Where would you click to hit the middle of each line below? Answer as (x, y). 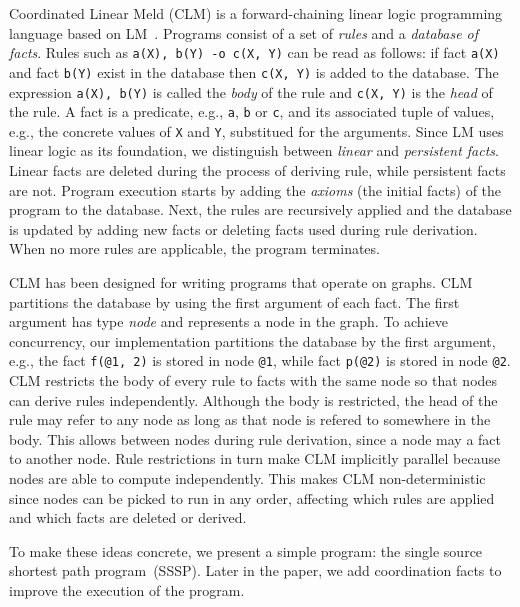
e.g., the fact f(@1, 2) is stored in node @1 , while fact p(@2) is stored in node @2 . (260, 360)
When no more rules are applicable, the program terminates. (194, 248)
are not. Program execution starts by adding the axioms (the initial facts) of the (255, 189)
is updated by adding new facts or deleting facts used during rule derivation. (243, 228)
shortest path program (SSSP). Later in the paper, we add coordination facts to (255, 570)
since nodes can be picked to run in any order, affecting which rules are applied (252, 497)
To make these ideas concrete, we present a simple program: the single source (246, 550)
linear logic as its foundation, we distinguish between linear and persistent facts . (254, 150)
